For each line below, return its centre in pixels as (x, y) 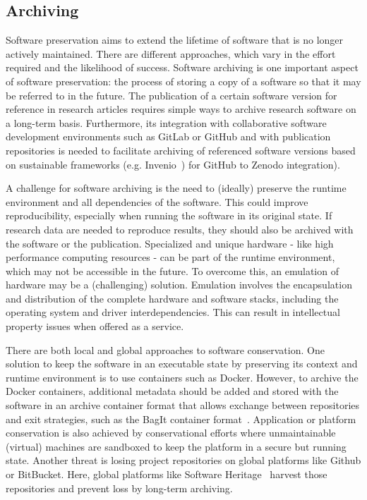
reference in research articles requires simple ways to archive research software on (181, 109)
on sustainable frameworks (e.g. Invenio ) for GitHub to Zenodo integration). (173, 164)
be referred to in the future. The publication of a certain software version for (172, 95)
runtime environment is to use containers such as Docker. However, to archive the (182, 377)
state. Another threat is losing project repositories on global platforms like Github (183, 460)
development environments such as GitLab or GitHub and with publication (168, 136)
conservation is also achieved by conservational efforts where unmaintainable (171, 433)
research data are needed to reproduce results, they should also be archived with (180, 229)
